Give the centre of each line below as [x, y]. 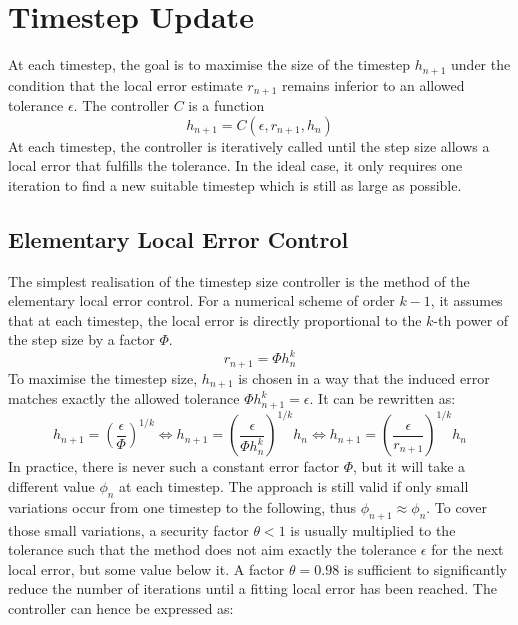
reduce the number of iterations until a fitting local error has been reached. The [252, 588]
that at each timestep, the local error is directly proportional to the [215, 319]
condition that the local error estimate [125, 84]
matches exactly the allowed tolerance [124, 398]
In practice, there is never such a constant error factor [174, 466]
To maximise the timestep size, [103, 377]
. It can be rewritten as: [382, 398]
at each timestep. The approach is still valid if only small [294, 485]
